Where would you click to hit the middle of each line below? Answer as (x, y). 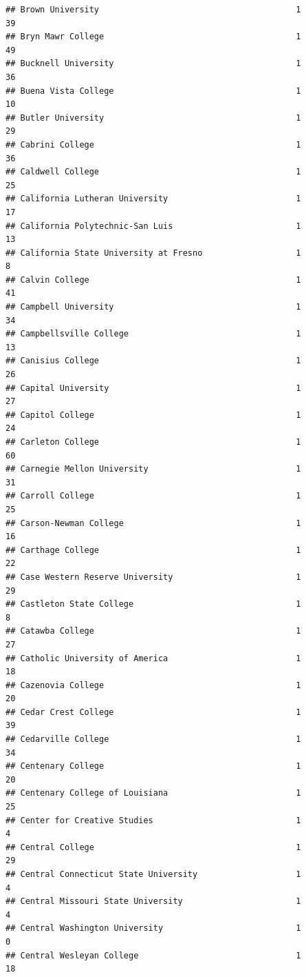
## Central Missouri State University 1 (153, 902)
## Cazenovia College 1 (153, 685)
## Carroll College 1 (153, 496)
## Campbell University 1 (153, 307)
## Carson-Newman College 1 (153, 523)
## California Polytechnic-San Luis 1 (153, 226)
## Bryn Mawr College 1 (153, 37)
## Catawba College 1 (153, 631)
